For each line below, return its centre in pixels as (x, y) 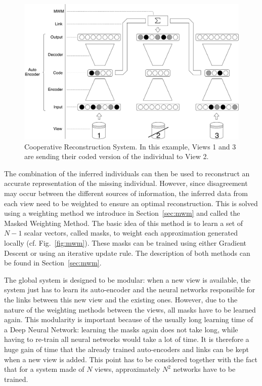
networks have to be (204, 369)
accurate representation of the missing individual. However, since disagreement (126, 183)
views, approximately (127, 369)
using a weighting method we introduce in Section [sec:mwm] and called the (122, 213)
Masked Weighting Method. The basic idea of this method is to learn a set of (124, 223)
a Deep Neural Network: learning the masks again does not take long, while (121, 329)
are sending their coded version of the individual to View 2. (117, 156)
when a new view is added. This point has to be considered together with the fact (131, 359)
